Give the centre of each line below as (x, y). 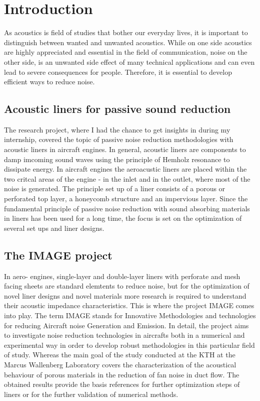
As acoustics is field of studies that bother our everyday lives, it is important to (126, 32)
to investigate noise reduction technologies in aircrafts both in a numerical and (124, 335)
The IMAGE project (58, 255)
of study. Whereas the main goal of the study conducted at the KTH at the (120, 355)
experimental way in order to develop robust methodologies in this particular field (129, 345)
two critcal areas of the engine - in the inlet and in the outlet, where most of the (127, 178)
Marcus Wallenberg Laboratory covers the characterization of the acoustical (120, 364)
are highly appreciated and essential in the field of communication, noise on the (126, 52)
